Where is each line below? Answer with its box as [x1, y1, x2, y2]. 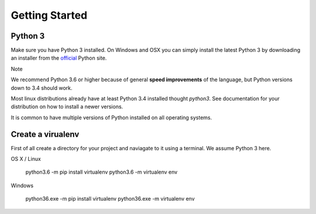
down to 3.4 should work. [11, 84, 73, 91]
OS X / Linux [11, 156, 41, 163]
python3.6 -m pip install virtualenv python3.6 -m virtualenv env [25, 168, 178, 175]
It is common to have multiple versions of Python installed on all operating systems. [11, 114, 212, 121]
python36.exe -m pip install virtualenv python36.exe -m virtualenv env [25, 195, 195, 202]
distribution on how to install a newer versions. [11, 103, 123, 111]
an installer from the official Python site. [11, 54, 107, 61]
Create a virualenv [11, 129, 80, 139]
